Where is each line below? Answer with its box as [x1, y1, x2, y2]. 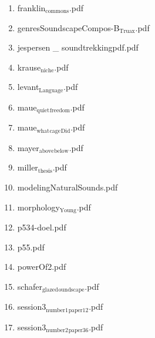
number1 [46, 307, 68, 313]
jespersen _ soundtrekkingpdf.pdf [17, 41, 139, 53]
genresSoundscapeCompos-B [17, 21, 120, 34]
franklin [17, 2, 46, 14]
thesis [38, 168, 52, 174]
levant [17, 81, 39, 93]
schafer [17, 280, 42, 292]
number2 [46, 327, 68, 334]
